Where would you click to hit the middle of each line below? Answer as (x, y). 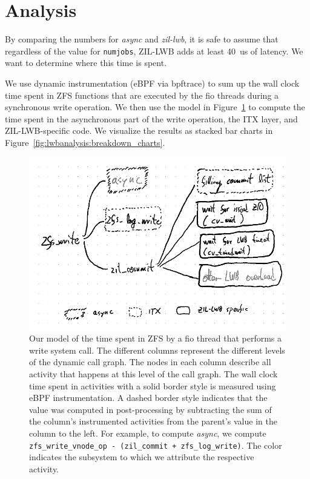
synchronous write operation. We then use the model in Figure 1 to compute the (155, 107)
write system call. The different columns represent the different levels (157, 350)
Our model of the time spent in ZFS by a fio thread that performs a (156, 338)
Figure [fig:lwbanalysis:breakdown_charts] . (85, 142)
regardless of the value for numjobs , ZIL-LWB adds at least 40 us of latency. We (154, 51)
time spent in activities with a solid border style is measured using (153, 385)
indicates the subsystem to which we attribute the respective (142, 457)
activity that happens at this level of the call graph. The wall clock (153, 374)
